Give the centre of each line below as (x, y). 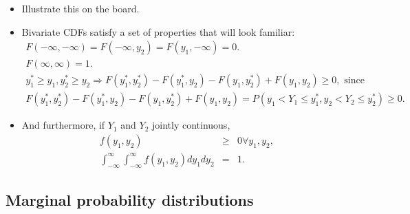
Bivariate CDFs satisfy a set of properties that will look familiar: (158, 31)
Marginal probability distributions (130, 200)
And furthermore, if (63, 125)
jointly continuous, (191, 125)
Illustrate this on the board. (80, 8)
